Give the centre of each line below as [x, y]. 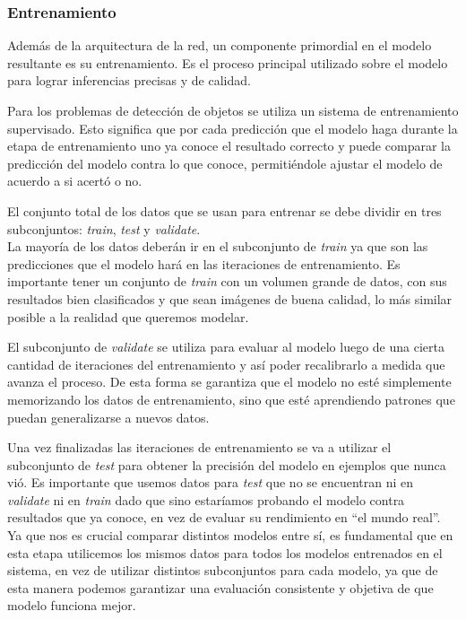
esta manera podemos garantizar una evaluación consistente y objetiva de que [220, 587]
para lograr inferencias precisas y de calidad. [129, 80]
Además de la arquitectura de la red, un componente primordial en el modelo [220, 45]
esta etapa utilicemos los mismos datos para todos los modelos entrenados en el [225, 552]
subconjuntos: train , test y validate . [104, 228]
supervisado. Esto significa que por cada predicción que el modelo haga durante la [233, 128]
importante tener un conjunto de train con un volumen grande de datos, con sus [227, 281]
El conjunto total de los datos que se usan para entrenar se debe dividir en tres [224, 210]
